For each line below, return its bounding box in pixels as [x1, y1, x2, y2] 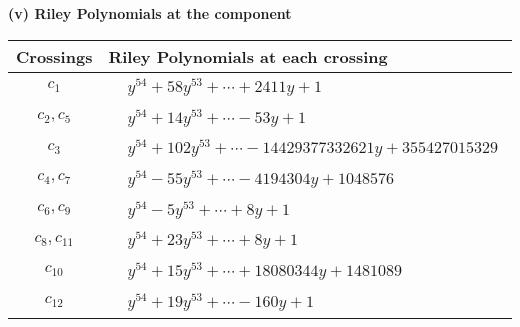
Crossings [16, 44, 93, 68]
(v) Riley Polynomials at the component [8, 3, 292, 23]
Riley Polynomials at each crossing [108, 44, 388, 68]
